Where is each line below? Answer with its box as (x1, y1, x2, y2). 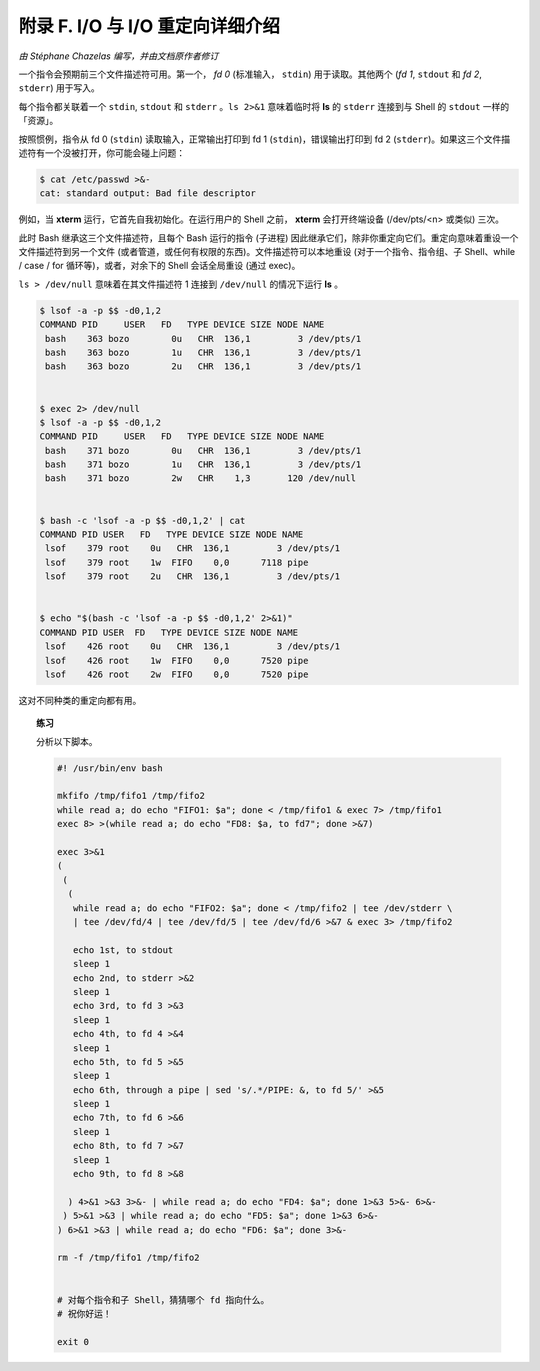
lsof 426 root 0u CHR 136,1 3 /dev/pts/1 (45, 641, 341, 652)
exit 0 (56, 1336, 90, 1347)
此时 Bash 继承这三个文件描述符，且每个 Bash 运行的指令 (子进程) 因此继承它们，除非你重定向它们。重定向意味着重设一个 (18, 231, 519, 244)
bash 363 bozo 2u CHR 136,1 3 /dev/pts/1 (45, 361, 362, 372)
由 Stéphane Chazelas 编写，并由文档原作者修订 (18, 50, 219, 62)
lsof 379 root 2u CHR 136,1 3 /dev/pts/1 (45, 571, 341, 582)
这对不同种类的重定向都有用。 (18, 694, 142, 706)
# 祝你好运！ (56, 1308, 112, 1319)
